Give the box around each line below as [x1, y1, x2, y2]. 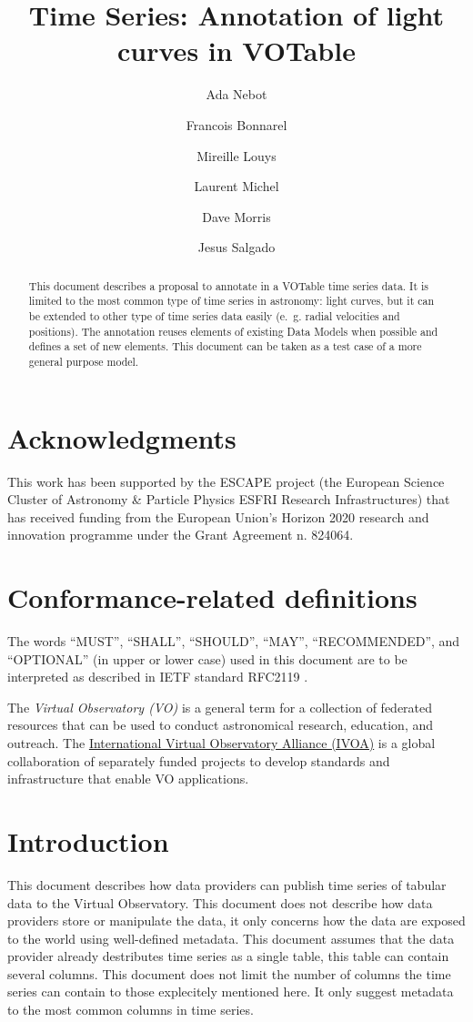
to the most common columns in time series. [7, 1000, 254, 1019]
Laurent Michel [194, 177, 279, 196]
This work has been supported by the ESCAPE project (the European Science [7, 471, 445, 491]
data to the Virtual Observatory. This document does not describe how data [7, 893, 433, 912]
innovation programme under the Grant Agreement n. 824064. [7, 525, 354, 544]
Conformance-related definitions [7, 579, 418, 616]
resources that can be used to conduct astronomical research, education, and [7, 715, 434, 734]
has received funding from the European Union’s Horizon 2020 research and [7, 507, 429, 526]
